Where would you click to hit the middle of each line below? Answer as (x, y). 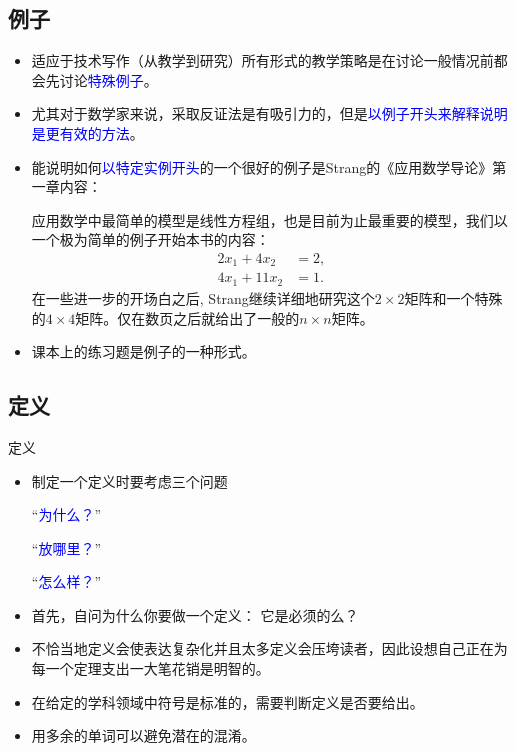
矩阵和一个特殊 (453, 297)
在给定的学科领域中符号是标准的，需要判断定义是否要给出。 (227, 701)
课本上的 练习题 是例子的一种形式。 (143, 351)
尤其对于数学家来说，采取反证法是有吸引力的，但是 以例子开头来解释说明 (269, 113)
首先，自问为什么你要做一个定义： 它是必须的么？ (195, 614)
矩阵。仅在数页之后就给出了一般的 (187, 317)
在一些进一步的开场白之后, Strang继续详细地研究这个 (203, 297)
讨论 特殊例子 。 (108, 79)
